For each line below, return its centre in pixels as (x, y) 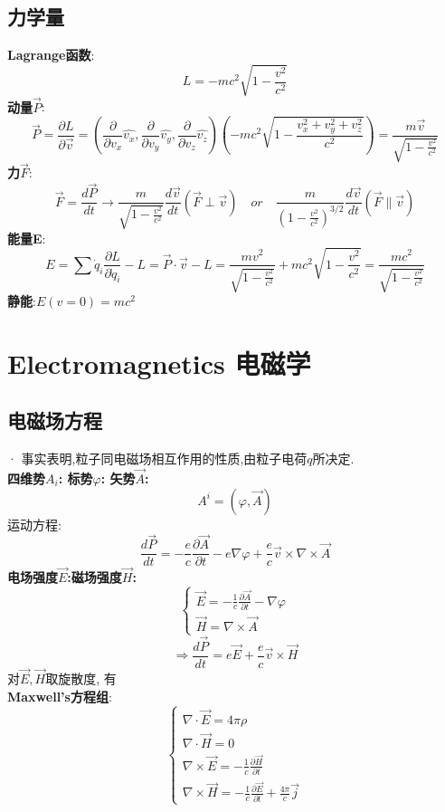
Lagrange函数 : (51, 55)
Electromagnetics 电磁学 (159, 363)
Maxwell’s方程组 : (60, 696)
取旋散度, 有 (81, 678)
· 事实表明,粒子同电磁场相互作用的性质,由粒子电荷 (157, 459)
